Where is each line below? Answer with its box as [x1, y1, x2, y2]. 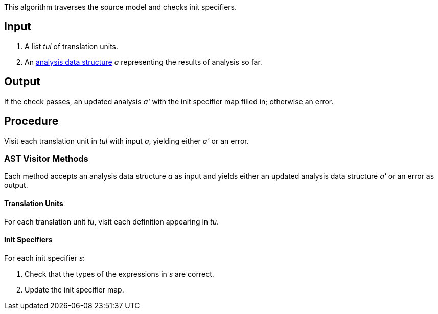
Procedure [4, 115, 59, 128]
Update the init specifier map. [25, 285, 124, 294]
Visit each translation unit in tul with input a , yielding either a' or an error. [4, 136, 249, 145]
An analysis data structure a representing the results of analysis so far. [25, 57, 262, 66]
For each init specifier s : [4, 253, 85, 262]
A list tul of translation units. [25, 41, 119, 51]
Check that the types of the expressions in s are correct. [25, 269, 214, 278]
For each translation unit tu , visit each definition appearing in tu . [4, 217, 219, 226]
